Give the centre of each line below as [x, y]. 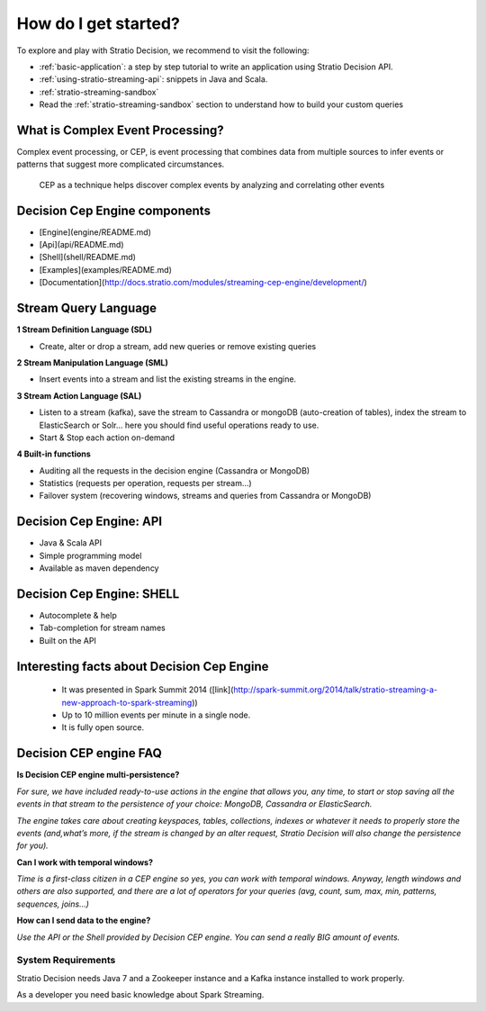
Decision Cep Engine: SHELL [98, 594]
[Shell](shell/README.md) [88, 257]
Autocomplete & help [78, 616]
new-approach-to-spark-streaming [127, 702]
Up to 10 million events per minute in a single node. [156, 715]
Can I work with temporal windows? [85, 862]
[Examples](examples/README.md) [106, 269]
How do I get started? [98, 23]
